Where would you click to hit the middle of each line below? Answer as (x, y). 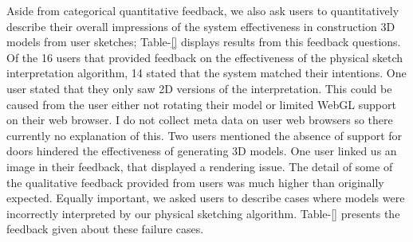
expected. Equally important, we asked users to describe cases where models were (206, 198)
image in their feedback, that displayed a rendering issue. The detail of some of (200, 166)
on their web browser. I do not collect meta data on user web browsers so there (200, 120)
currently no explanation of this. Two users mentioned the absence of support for (205, 135)
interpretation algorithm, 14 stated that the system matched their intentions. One (206, 73)
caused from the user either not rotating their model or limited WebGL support (201, 104)
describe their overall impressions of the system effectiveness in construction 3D (201, 26)
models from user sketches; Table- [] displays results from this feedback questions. (204, 42)
